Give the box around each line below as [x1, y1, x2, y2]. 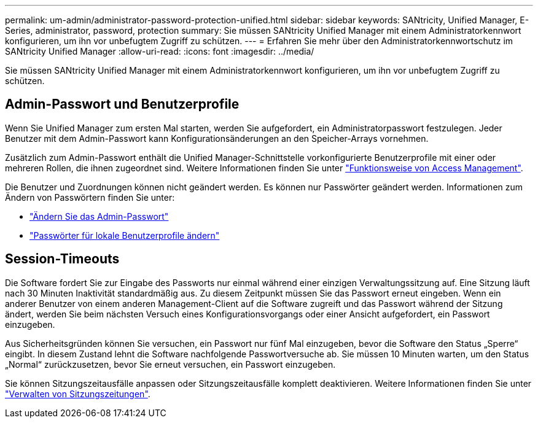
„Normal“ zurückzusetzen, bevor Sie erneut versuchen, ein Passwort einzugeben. [5, 359, 336, 370]
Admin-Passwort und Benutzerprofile [5, 96, 240, 112]
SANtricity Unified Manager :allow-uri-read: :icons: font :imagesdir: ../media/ [5, 46, 314, 56]
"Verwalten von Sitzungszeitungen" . [5, 388, 150, 399]
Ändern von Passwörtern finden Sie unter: [5, 192, 175, 203]
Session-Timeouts [5, 251, 120, 267]
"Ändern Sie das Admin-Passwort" [29, 211, 169, 222]
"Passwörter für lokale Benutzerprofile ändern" [29, 230, 220, 241]
